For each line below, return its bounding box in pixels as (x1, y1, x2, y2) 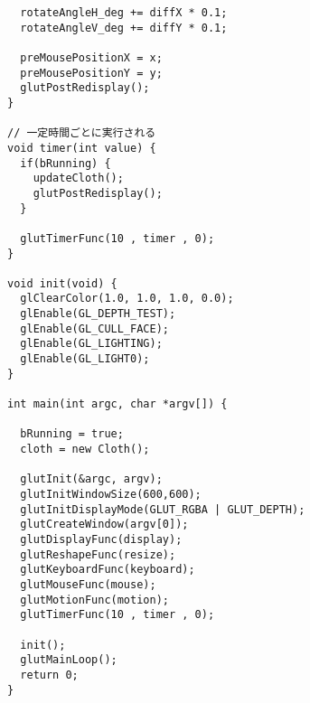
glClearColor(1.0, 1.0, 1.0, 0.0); (20, 292, 234, 305)
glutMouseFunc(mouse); (20, 577, 156, 591)
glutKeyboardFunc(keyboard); (20, 563, 195, 576)
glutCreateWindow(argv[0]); (20, 518, 189, 531)
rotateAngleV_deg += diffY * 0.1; (20, 21, 228, 34)
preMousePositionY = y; (20, 66, 163, 80)
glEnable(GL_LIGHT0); (20, 352, 150, 366)
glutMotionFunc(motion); (20, 593, 169, 606)
